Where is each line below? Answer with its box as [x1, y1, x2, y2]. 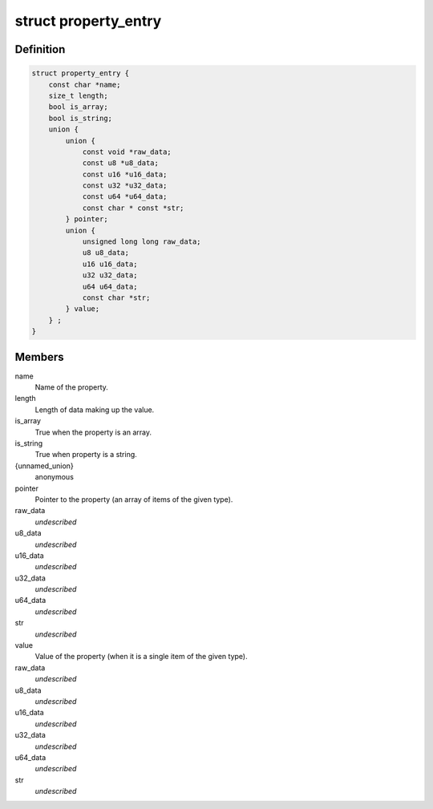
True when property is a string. [34, 450, 138, 459]
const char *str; [82, 293, 151, 302]
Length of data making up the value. [34, 405, 155, 415]
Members [14, 350, 64, 364]
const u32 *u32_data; [82, 181, 168, 190]
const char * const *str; [82, 203, 184, 212]
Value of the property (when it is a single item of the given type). [34, 652, 248, 661]
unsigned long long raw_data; [82, 237, 201, 246]
